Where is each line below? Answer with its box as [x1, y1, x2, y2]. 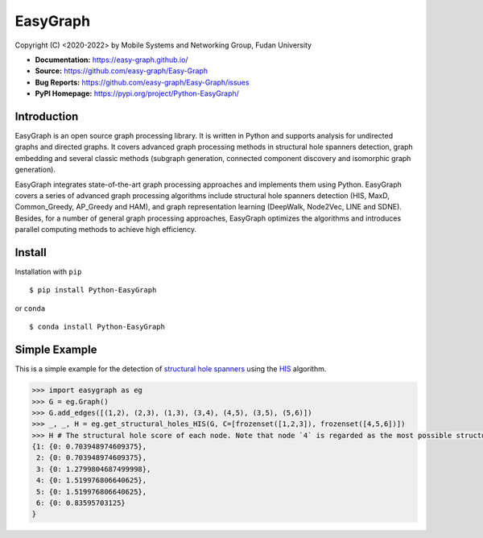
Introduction [14, 110, 79, 123]
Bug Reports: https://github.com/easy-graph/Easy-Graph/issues [35, 77, 250, 87]
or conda [14, 303, 46, 313]
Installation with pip [14, 267, 82, 277]
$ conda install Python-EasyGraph [29, 322, 165, 332]
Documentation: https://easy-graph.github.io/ [35, 55, 188, 64]
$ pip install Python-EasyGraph [29, 286, 157, 295]
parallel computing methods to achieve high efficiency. [14, 225, 197, 234]
